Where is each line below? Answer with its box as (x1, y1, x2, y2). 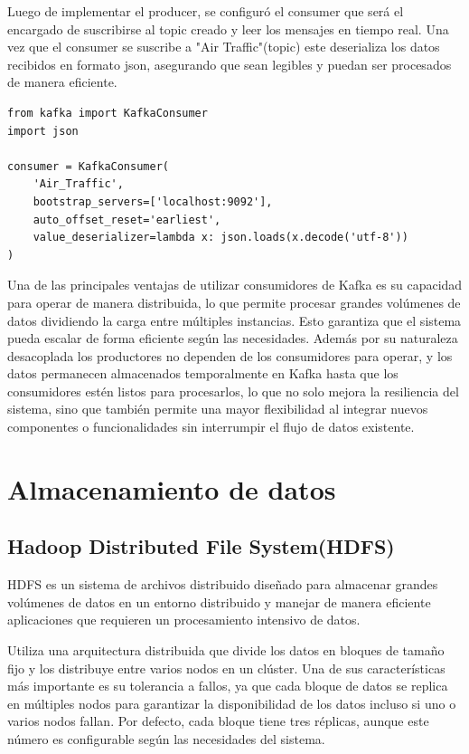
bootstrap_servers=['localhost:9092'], (33, 195, 273, 208)
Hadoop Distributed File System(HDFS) (7, 532, 395, 560)
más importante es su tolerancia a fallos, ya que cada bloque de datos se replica (7, 676, 448, 695)
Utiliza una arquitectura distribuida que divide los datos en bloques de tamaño (7, 641, 445, 660)
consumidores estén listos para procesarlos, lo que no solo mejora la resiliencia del (7, 381, 459, 400)
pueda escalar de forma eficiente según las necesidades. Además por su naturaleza (7, 329, 458, 348)
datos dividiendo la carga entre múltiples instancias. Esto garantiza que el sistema (7, 310, 462, 329)
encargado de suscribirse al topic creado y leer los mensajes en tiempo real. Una (7, 19, 449, 38)
